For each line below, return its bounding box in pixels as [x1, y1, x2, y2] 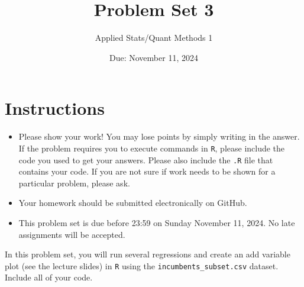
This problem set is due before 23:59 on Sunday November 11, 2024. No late [18, 216, 295, 228]
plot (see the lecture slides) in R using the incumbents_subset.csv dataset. [5, 259, 279, 272]
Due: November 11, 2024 [109, 51, 198, 63]
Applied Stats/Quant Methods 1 [95, 31, 213, 44]
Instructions [5, 96, 105, 120]
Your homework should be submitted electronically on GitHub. [18, 196, 247, 209]
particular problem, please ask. [18, 176, 130, 189]
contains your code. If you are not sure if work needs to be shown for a [18, 165, 276, 178]
